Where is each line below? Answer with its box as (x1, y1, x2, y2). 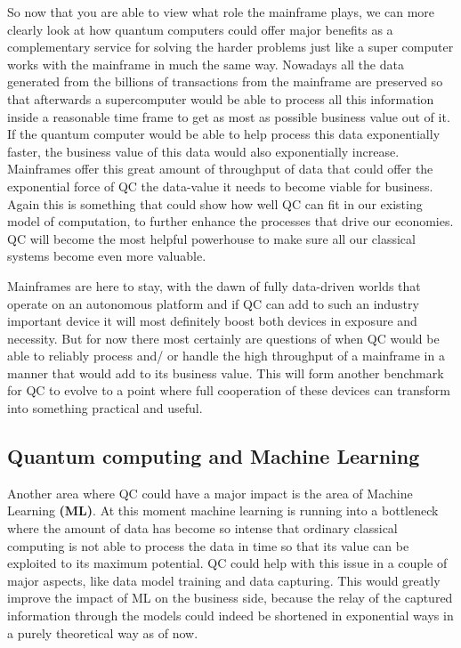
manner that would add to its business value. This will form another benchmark (7, 363, 444, 382)
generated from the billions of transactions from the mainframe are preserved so (7, 72, 443, 91)
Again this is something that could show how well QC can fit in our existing (7, 194, 423, 213)
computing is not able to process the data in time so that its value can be (7, 536, 409, 555)
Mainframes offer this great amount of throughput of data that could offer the (7, 159, 433, 178)
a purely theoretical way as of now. (7, 623, 198, 642)
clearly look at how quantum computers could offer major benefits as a (7, 20, 393, 38)
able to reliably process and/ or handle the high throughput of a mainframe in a (7, 346, 445, 365)
